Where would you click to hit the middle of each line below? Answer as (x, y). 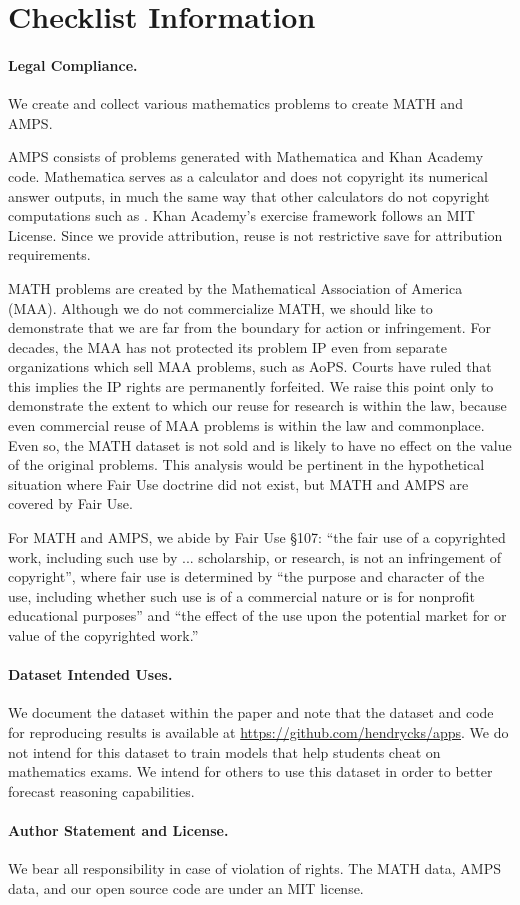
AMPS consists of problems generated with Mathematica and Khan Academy (246, 156)
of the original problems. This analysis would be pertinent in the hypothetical (246, 464)
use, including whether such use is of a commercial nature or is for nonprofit (241, 595)
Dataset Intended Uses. (90, 674)
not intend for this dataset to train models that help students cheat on (224, 751)
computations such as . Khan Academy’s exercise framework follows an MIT (241, 215)
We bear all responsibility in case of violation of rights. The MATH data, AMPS (254, 868)
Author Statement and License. (118, 829)
